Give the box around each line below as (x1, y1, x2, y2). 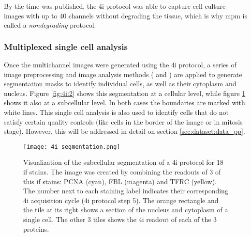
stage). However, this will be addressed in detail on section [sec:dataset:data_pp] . (4, 126, 245, 136)
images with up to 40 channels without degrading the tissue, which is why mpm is (4, 10, 247, 20)
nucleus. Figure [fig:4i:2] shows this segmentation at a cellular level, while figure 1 (4, 88, 246, 98)
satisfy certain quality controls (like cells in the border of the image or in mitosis (4, 116, 243, 126)
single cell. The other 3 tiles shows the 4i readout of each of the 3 (23, 214, 217, 224)
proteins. (23, 223, 49, 234)
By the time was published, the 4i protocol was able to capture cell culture (4, 1, 226, 11)
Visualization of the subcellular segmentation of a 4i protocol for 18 (23, 157, 223, 167)
